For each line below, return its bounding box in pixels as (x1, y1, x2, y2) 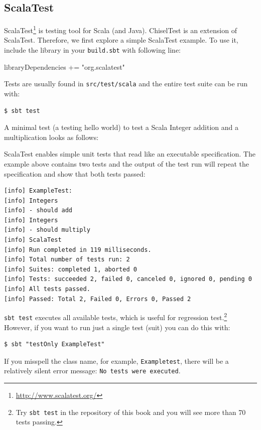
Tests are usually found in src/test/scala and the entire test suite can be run (4, 78, 248, 89)
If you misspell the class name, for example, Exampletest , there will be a (4, 355, 229, 366)
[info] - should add (4, 207, 73, 214)
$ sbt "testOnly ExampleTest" (4, 341, 105, 348)
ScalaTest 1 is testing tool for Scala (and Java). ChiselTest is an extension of (4, 24, 237, 35)
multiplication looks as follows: (4, 131, 99, 142)
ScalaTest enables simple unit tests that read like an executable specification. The (4, 149, 255, 159)
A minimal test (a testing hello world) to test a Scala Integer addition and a (4, 122, 238, 132)
